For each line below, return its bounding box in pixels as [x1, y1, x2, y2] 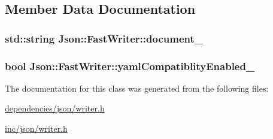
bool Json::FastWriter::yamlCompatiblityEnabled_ [5, 58, 255, 73]
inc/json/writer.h [5, 122, 68, 135]
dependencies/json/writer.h [5, 102, 105, 114]
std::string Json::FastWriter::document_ [5, 31, 203, 46]
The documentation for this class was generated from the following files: [5, 81, 269, 94]
